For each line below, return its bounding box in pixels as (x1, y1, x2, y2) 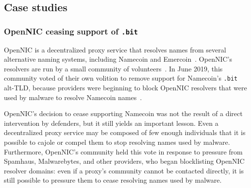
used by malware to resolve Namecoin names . (4, 92, 142, 102)
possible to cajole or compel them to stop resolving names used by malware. (4, 137, 230, 147)
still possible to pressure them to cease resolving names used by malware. (4, 175, 222, 185)
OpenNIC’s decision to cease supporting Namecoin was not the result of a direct (4, 108, 243, 119)
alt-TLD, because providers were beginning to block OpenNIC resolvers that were (4, 83, 247, 92)
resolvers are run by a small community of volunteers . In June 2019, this (4, 63, 223, 73)
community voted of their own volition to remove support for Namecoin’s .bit (4, 73, 238, 83)
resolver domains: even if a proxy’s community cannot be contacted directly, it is (4, 165, 244, 175)
